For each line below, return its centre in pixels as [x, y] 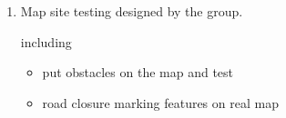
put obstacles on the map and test [138, 72]
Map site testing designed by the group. [132, 11]
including [46, 41]
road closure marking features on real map [160, 102]
